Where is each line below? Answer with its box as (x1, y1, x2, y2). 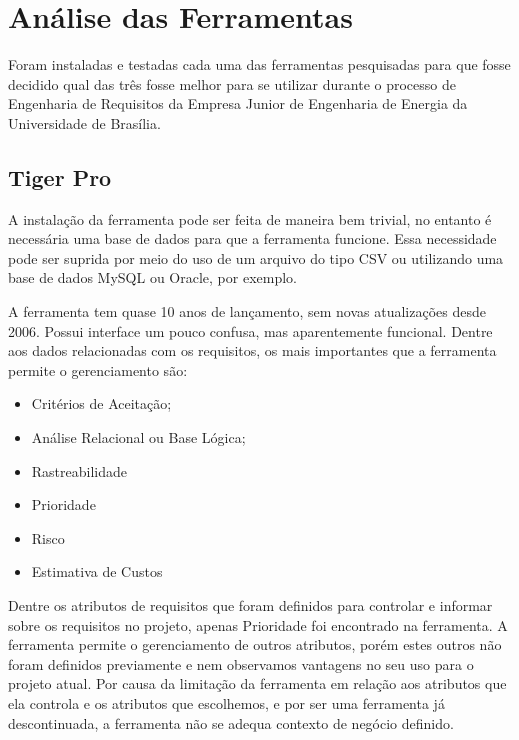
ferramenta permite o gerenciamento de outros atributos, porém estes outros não (8, 634, 502, 655)
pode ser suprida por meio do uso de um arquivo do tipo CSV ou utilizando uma (8, 247, 504, 268)
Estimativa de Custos (31, 561, 163, 582)
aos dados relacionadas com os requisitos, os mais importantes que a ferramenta (8, 340, 497, 361)
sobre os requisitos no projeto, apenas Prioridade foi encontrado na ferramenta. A (8, 614, 508, 635)
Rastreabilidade (31, 460, 128, 481)
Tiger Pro (8, 161, 112, 192)
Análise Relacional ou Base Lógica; (31, 427, 246, 448)
